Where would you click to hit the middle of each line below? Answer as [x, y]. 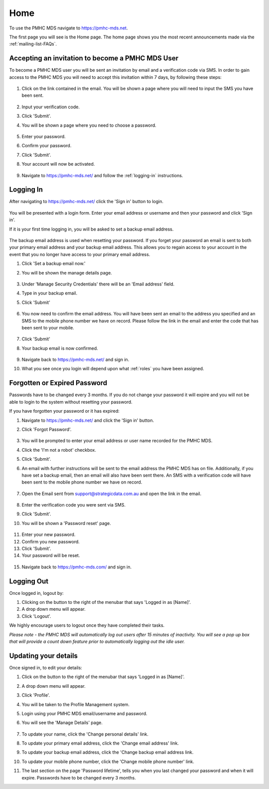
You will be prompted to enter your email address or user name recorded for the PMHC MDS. [117, 441]
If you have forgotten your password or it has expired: [64, 411]
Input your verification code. [51, 107]
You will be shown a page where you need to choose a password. [89, 125]
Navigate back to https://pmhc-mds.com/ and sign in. [77, 567]
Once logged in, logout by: [37, 593]
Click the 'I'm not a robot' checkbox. [59, 450]
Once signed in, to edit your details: [46, 667]
